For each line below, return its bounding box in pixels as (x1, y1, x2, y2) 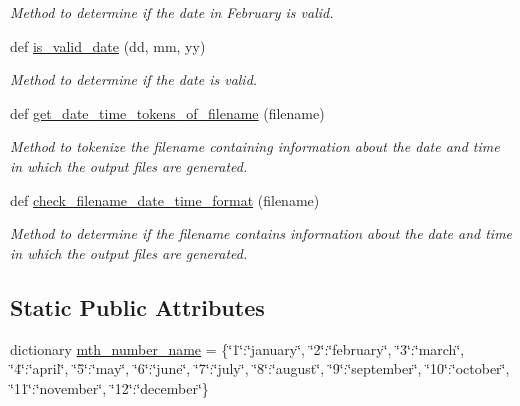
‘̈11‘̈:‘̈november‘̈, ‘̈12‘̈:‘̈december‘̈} (10, 377, 209, 398)
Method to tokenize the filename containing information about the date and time (10, 136, 500, 157)
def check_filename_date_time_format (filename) (10, 189, 320, 210)
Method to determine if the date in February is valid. (10, 2, 334, 22)
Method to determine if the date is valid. (10, 69, 258, 90)
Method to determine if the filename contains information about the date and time (10, 223, 513, 244)
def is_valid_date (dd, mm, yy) (10, 35, 206, 56)
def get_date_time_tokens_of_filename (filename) (10, 102, 325, 123)
